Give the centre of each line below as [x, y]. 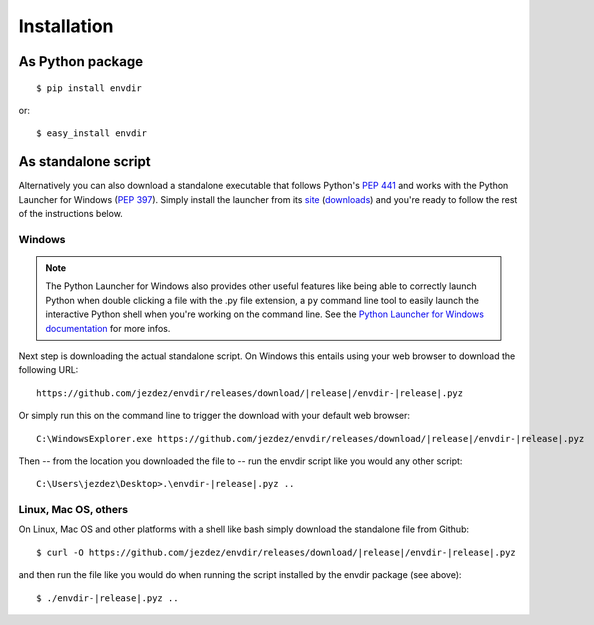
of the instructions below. [71, 214]
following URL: [48, 370]
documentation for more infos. [108, 328]
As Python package [81, 61]
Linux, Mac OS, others [73, 510]
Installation [66, 26]
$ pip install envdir [89, 88]
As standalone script [84, 161]
